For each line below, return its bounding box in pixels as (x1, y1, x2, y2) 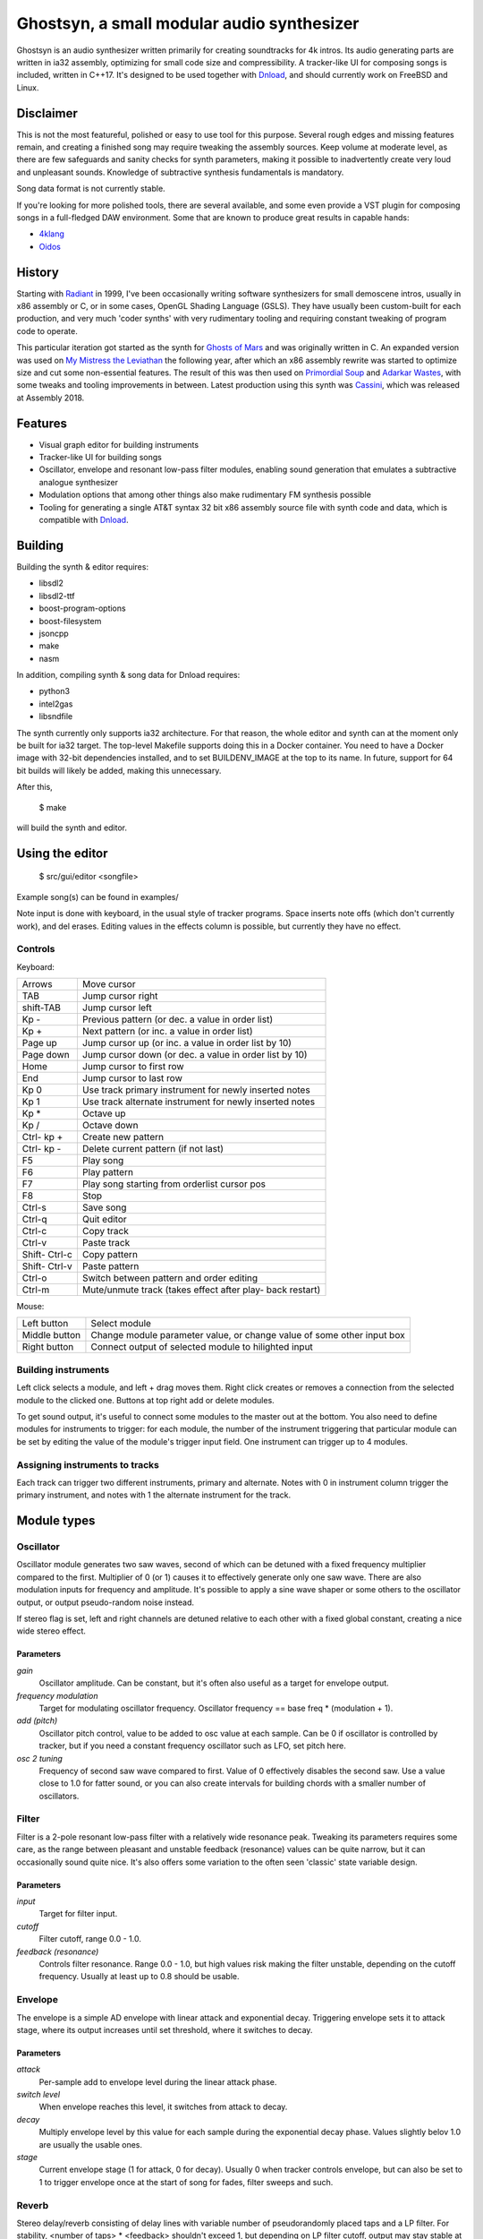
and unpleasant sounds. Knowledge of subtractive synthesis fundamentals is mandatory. (16, 167, 344, 177)
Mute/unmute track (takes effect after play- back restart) (81, 1283, 321, 1296)
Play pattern (81, 1166, 134, 1179)
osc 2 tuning (16, 1753, 63, 1763)
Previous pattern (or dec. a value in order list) (81, 1013, 273, 1025)
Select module (90, 1317, 152, 1330)
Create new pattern (81, 1131, 165, 1144)
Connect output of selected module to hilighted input (90, 1341, 313, 1353)
